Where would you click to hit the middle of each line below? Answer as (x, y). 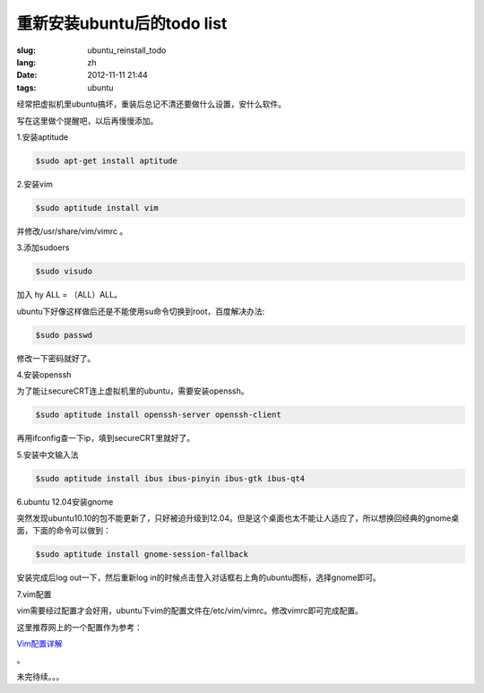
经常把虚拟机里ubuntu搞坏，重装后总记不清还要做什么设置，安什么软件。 (151, 104)
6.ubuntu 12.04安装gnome (65, 501)
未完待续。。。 (40, 676)
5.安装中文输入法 (48, 455)
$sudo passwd (64, 335)
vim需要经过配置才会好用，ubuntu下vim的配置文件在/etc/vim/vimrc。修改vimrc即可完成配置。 (190, 611)
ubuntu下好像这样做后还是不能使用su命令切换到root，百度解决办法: (141, 311)
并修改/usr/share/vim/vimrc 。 (72, 231)
